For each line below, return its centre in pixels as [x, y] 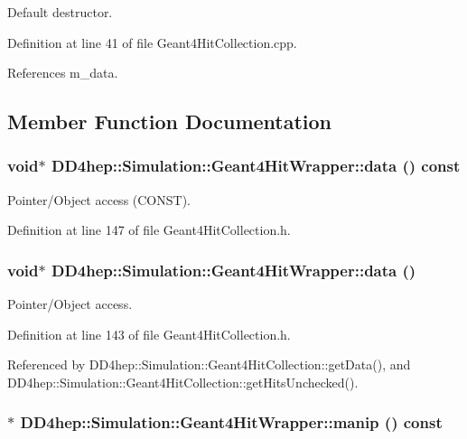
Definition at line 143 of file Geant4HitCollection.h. [149, 334]
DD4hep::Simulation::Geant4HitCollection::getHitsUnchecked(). [183, 382]
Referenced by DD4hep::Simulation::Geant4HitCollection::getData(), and [209, 364]
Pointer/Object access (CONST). [99, 199]
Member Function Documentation [170, 121]
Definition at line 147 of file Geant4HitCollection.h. [149, 230]
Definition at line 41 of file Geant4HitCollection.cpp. [152, 42]
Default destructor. [60, 12]
